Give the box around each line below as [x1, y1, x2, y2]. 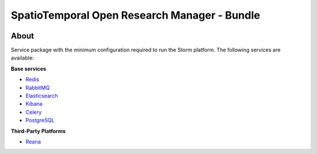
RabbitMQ [25, 84, 50, 91]
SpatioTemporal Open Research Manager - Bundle [11, 9, 261, 22]
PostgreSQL [25, 117, 55, 124]
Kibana [25, 100, 43, 107]
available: [11, 54, 35, 61]
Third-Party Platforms [11, 127, 66, 134]
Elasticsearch [25, 92, 58, 99]
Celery [25, 108, 42, 116]
